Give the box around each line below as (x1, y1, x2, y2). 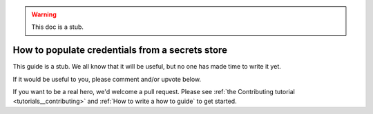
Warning (31, 10, 57, 19)
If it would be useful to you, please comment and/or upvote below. (12, 75, 202, 83)
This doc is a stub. (31, 23, 84, 31)
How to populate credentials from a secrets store (12, 45, 228, 56)
